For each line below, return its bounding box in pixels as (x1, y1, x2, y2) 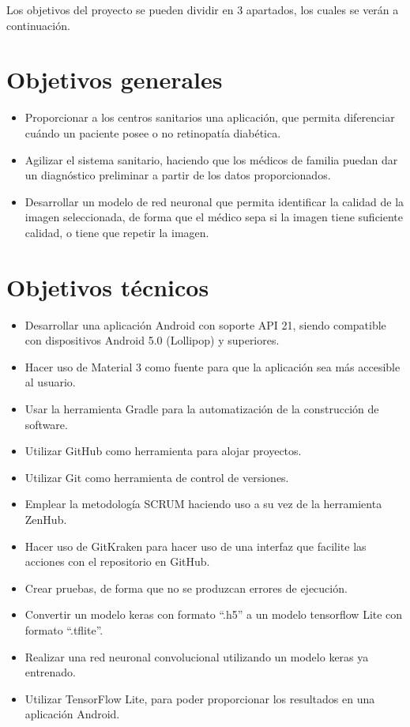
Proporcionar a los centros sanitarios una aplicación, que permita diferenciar (24, 109, 395, 126)
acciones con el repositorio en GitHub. (24, 553, 210, 570)
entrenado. (24, 664, 77, 680)
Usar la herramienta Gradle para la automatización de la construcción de (24, 400, 379, 416)
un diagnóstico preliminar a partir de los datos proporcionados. (24, 167, 331, 183)
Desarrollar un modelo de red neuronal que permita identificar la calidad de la (24, 193, 404, 209)
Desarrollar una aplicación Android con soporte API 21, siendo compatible (24, 316, 386, 333)
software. (24, 416, 68, 432)
